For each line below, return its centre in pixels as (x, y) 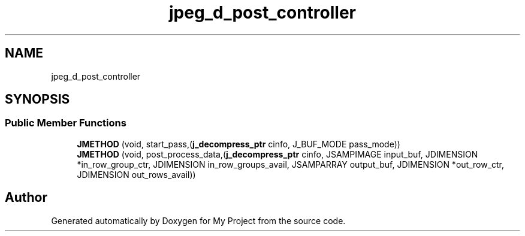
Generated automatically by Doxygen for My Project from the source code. (198, 220)
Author (26, 198)
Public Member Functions (66, 123)
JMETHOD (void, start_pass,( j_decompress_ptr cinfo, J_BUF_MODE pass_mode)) (239, 144)
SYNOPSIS (37, 99)
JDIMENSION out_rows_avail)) (136, 174)
